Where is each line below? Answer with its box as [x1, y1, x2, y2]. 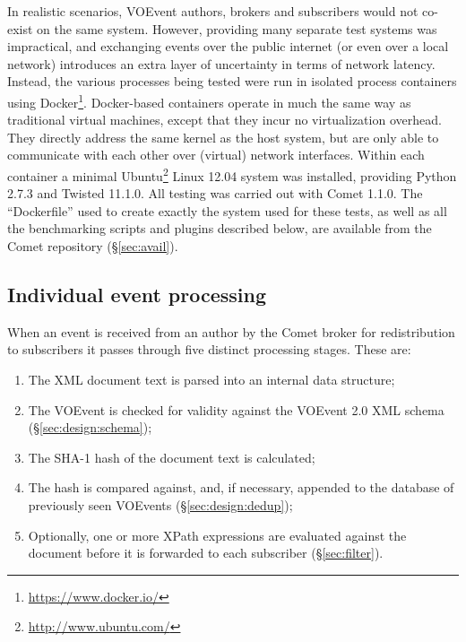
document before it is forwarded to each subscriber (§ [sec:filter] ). [28, 543, 384, 562]
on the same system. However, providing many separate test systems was [37, 19, 437, 38]
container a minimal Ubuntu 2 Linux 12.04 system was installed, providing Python [7, 164, 457, 185]
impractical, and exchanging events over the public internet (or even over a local [7, 37, 449, 56]
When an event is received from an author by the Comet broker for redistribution [7, 322, 455, 341]
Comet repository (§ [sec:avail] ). [7, 237, 178, 256]
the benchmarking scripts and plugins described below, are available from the [7, 219, 432, 238]
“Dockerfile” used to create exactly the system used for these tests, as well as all [7, 201, 447, 220]
